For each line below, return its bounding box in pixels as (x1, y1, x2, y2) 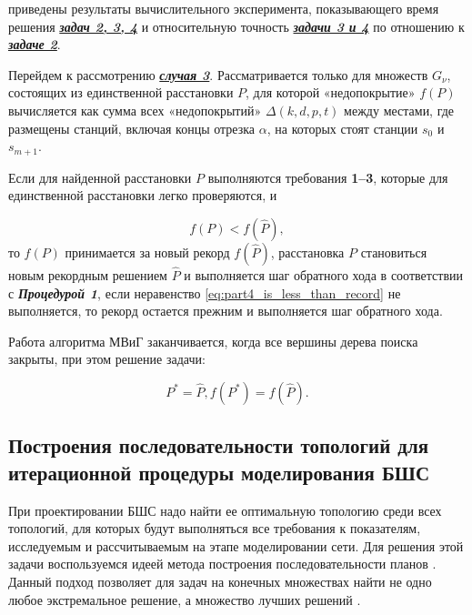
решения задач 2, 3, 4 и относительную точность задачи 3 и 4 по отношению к (8, 16, 465, 35)
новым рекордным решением (8, 266, 167, 285)
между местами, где (344, 100, 455, 119)
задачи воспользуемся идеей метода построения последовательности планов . (8, 554, 437, 573)
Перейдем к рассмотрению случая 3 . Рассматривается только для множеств (8, 65, 428, 84)
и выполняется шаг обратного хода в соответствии (184, 266, 463, 285)
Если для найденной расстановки (8, 167, 192, 187)
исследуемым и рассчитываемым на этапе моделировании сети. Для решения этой (8, 536, 464, 555)
